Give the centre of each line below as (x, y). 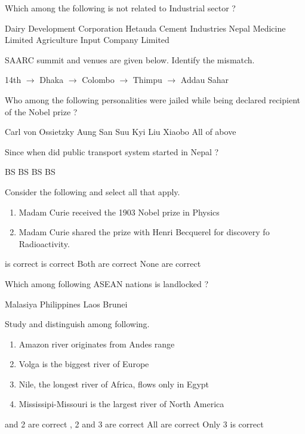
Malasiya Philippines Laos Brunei (66, 304)
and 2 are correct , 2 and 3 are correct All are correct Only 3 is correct (134, 424)
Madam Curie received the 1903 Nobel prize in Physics (119, 212)
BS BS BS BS (30, 172)
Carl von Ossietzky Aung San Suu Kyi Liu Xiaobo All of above (121, 132)
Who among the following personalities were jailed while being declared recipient (152, 99)
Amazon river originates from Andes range (97, 344)
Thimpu (147, 80)
